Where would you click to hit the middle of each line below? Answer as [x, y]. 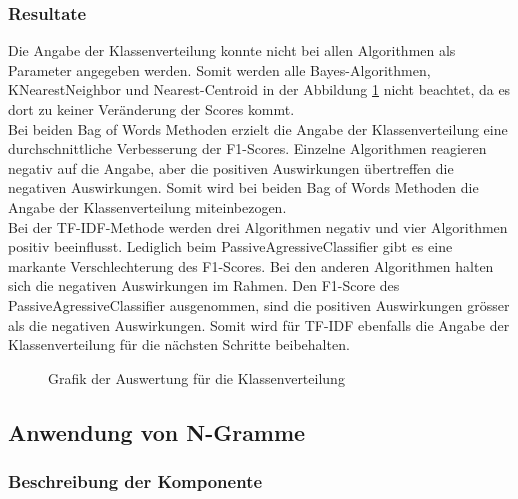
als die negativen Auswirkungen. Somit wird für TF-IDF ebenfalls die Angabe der [259, 324]
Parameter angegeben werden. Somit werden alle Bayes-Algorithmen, [219, 69]
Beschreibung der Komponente [135, 481]
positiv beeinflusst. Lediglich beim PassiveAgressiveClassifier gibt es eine [230, 246]
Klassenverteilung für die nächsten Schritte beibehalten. [179, 344]
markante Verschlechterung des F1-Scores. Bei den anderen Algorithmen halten [251, 265]
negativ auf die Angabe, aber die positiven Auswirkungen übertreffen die [231, 167]
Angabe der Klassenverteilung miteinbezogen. [147, 206]
